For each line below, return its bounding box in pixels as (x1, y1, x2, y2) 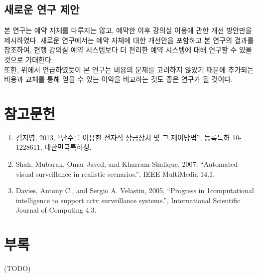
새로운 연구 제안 (4, 1, 80, 17)
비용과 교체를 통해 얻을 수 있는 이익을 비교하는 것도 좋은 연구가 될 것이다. (4, 74, 233, 84)
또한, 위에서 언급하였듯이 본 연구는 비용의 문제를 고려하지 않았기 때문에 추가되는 (4, 64, 254, 74)
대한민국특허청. (44, 142, 92, 152)
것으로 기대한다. (4, 54, 53, 64)
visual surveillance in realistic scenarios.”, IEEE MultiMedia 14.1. (15, 168, 215, 179)
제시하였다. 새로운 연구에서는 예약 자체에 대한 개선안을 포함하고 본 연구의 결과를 (4, 34, 254, 45)
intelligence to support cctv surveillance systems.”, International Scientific (15, 195, 241, 205)
